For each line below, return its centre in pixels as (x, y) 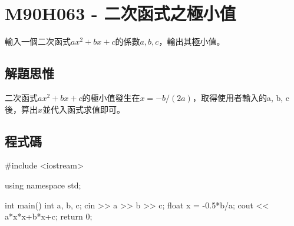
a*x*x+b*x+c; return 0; (49, 216)
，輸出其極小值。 (192, 41)
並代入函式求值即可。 (84, 109)
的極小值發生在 (111, 97)
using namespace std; (43, 185)
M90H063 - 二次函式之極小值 (120, 13)
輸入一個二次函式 (38, 41)
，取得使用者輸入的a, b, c (241, 97)
